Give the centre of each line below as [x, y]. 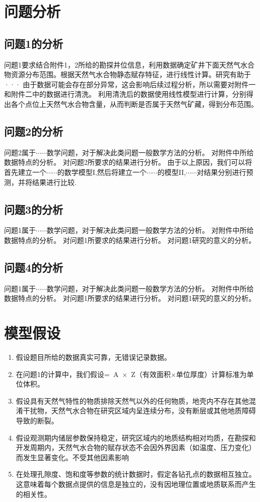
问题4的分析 [34, 267]
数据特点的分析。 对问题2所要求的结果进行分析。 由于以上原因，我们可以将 [128, 162]
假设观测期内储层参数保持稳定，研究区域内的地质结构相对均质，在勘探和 [136, 437]
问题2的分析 [34, 131]
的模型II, [172, 172]
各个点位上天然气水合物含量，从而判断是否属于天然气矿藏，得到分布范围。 [134, 104]
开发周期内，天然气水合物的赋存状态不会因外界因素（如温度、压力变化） [136, 447]
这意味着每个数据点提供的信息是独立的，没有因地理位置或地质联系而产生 [136, 484]
